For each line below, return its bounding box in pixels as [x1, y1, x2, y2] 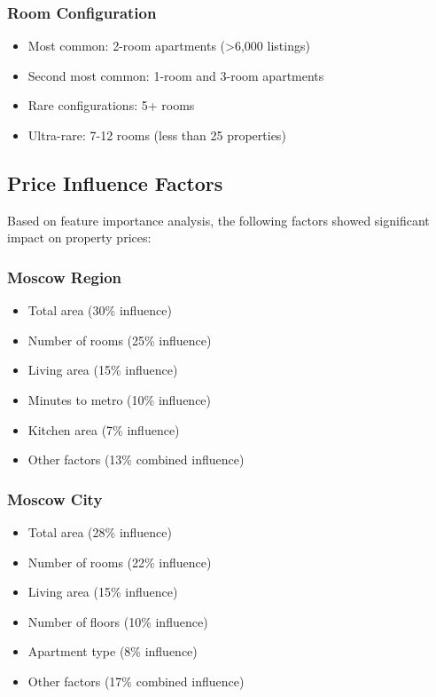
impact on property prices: [7, 228, 152, 247]
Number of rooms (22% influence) [27, 552, 212, 571]
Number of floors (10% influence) [27, 612, 208, 630]
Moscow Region [7, 265, 122, 288]
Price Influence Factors [7, 169, 223, 196]
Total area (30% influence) [27, 301, 173, 320]
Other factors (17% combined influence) [27, 671, 245, 690]
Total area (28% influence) [27, 522, 173, 541]
